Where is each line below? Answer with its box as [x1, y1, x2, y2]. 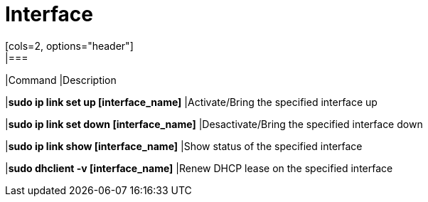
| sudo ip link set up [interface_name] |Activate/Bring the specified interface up [5, 95, 378, 108]
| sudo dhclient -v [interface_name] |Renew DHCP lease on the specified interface [5, 161, 393, 174]
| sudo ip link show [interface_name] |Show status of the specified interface [5, 139, 363, 152]
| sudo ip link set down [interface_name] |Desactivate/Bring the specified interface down [5, 117, 423, 130]
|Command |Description [5, 73, 117, 86]
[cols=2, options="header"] [5, 39, 134, 52]
